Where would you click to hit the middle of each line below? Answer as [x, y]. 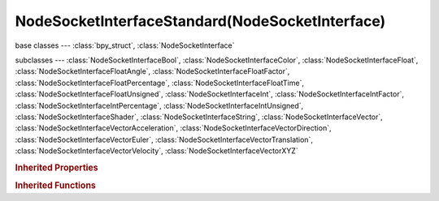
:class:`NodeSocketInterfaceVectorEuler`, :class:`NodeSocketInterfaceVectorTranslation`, [164, 139]
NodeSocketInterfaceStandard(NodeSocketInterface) [200, 21]
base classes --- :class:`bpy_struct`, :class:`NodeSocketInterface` [125, 45]
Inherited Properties [57, 168]
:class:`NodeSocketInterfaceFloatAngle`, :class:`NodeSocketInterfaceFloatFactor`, [152, 71]
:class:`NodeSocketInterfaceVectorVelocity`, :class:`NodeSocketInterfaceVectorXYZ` [156, 151]
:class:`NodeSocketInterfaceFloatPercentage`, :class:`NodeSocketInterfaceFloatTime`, [160, 83]
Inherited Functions [56, 186]
